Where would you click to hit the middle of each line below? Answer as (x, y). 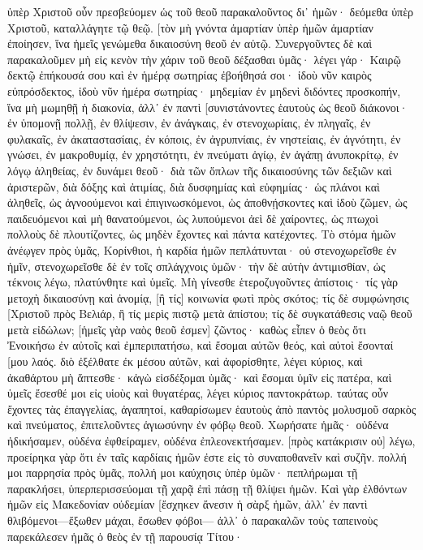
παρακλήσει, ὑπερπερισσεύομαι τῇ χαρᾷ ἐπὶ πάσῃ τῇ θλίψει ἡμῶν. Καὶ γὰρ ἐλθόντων (207, 488)
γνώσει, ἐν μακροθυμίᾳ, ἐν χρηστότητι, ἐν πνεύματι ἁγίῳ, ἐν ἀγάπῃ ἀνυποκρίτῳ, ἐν (203, 155)
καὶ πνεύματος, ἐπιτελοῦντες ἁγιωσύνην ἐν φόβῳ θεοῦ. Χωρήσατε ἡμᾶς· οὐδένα (198, 425)
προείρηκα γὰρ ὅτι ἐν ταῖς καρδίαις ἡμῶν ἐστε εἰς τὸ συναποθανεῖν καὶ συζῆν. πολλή (207, 456)
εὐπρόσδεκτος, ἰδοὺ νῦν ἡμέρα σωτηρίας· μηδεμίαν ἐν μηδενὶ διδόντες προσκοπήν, (204, 90)
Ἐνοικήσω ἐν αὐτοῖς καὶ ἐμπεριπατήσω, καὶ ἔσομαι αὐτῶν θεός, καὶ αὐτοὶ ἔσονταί (201, 345)
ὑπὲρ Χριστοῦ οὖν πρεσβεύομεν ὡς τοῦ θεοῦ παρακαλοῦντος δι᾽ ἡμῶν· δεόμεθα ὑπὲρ (210, 11)
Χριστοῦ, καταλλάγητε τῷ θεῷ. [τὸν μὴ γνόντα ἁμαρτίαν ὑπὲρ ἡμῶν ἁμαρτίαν (190, 27)
